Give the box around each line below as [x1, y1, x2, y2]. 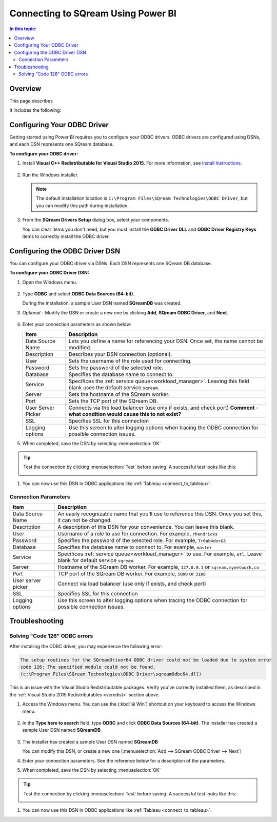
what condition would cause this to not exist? [68, 410, 182, 417]
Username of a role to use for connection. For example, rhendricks [57, 530, 218, 537]
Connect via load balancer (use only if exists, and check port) [57, 580, 206, 587]
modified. [68, 344, 92, 351]
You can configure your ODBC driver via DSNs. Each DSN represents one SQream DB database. [9, 260, 212, 266]
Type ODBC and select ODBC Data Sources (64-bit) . [22, 291, 135, 297]
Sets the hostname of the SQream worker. [68, 390, 170, 397]
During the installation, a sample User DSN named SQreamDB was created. [22, 300, 182, 306]
